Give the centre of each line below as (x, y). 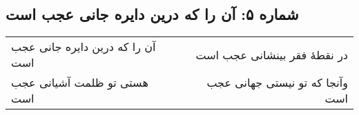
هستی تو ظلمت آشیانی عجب (80, 83)
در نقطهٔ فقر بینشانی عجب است (272, 54)
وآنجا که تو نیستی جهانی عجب (277, 83)
